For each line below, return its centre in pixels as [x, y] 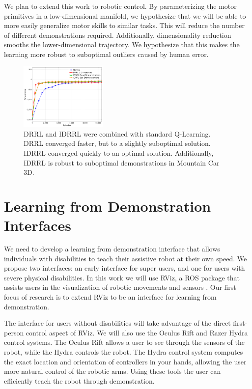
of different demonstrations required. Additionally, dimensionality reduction [118, 35]
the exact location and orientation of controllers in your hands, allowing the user [125, 361]
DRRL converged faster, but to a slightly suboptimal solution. [117, 143]
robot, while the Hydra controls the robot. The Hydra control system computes [124, 352]
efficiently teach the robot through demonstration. [79, 380]
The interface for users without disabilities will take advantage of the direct [117, 323]
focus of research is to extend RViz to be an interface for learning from [110, 297]
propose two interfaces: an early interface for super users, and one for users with [125, 268]
